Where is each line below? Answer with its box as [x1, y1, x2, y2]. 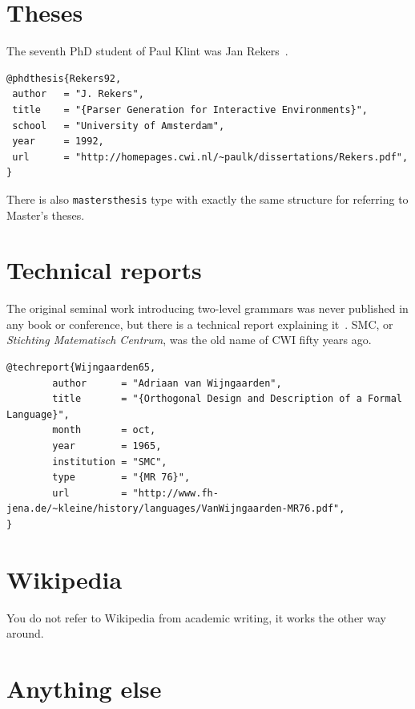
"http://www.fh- [132, 487, 219, 499]
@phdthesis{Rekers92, [6, 72, 122, 84]
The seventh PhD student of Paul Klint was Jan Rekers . [6, 43, 288, 59]
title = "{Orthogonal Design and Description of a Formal [52, 393, 402, 405]
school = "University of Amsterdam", [12, 120, 225, 132]
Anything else [6, 672, 162, 705]
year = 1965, [52, 440, 162, 452]
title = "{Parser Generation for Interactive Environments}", [12, 103, 369, 115]
